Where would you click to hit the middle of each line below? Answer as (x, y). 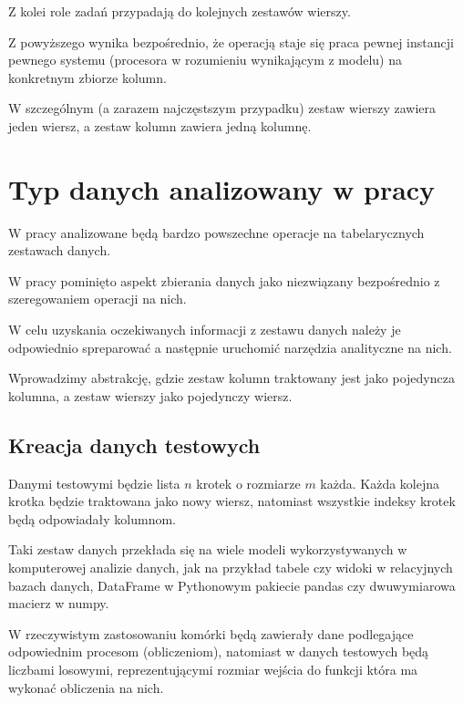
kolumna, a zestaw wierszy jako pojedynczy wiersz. (150, 395)
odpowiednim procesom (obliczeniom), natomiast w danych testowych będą (219, 651)
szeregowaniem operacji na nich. (98, 299)
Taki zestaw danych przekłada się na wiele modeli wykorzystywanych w (208, 549)
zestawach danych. (60, 250)
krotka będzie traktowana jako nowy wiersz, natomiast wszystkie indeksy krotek (232, 501)
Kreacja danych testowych (134, 445)
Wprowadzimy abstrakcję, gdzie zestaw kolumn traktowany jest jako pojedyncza (231, 378)
